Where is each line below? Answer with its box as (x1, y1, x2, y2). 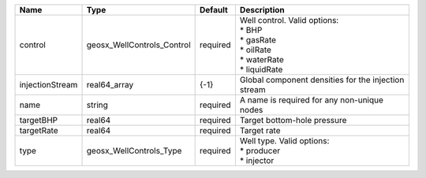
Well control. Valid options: (239, 15, 339, 25)
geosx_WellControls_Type (86, 146, 182, 156)
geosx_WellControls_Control (86, 39, 191, 50)
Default (200, 5, 228, 15)
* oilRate (239, 44, 272, 55)
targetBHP (19, 115, 58, 125)
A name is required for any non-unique (239, 95, 384, 106)
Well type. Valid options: (239, 135, 330, 146)
